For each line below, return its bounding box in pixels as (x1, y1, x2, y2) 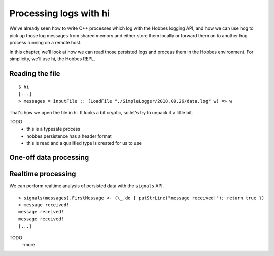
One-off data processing (9, 153, 89, 162)
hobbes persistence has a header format (26, 133, 112, 139)
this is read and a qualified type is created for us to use (26, 140, 142, 146)
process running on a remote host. (9, 40, 82, 46)
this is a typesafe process (26, 126, 81, 132)
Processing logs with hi (9, 8, 110, 19)
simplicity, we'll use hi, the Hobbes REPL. (9, 56, 96, 62)
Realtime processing (9, 170, 76, 178)
